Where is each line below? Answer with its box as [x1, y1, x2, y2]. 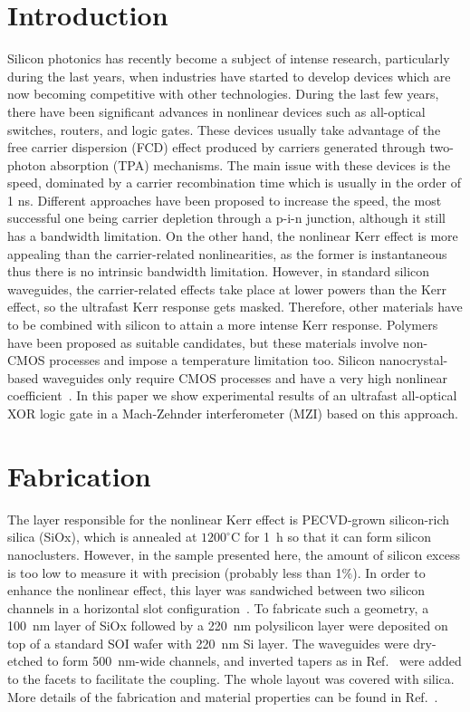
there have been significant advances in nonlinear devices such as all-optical [7, 101, 426, 120]
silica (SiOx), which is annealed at [7, 527, 197, 546]
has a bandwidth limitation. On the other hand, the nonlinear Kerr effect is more [7, 226, 458, 245]
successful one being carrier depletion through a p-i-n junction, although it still [7, 208, 446, 227]
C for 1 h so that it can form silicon [230, 527, 431, 546]
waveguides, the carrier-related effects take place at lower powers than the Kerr [7, 279, 447, 298]
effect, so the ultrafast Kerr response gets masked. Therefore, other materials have [7, 297, 463, 316]
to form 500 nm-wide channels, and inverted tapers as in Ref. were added [46, 651, 462, 670]
